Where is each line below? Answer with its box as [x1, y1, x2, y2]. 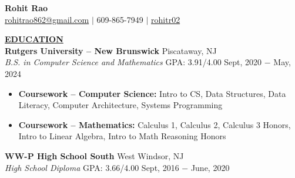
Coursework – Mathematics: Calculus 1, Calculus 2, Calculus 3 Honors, [18, 118, 291, 130]
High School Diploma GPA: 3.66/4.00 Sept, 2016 [5, 161, 179, 173]
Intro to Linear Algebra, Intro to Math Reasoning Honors [18, 130, 226, 142]
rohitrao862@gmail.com [5, 13, 89, 25]
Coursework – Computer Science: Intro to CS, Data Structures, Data [18, 87, 286, 99]
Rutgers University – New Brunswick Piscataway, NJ [5, 44, 217, 56]
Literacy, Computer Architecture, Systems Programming [18, 99, 223, 111]
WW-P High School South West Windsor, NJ [5, 149, 184, 162]
